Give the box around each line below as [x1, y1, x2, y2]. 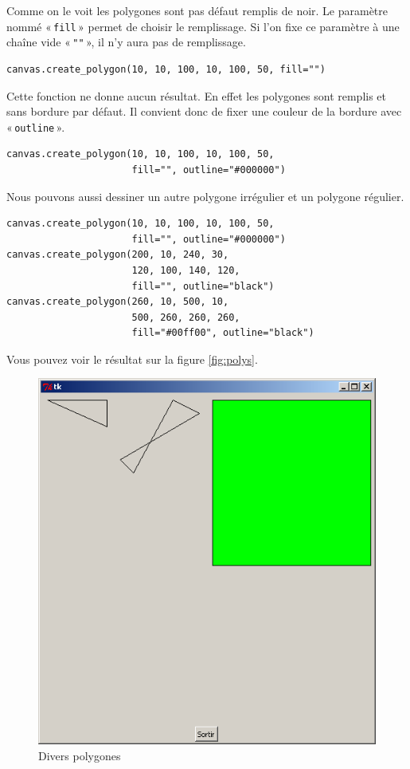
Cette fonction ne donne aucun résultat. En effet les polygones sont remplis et [6, 87, 387, 104]
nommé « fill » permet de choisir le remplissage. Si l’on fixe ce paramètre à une [6, 18, 400, 34]
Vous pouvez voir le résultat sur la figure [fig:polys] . [6, 350, 258, 367]
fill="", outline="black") [131, 280, 275, 292]
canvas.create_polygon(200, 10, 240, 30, [6, 249, 229, 261]
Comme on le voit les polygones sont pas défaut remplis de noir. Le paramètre [6, 2, 389, 18]
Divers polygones [38, 747, 121, 763]
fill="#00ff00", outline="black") [131, 327, 314, 339]
